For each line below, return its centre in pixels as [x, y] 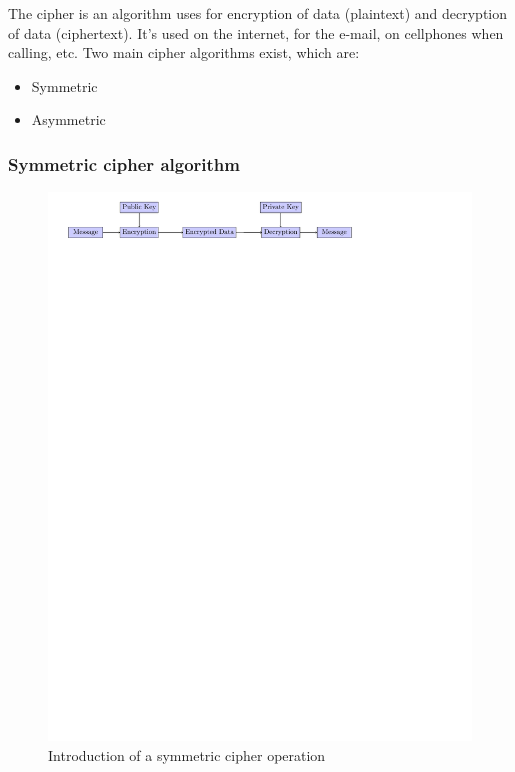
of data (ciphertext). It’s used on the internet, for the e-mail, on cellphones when [256, 32]
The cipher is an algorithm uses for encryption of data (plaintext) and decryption [258, 13]
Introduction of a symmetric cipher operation [187, 754]
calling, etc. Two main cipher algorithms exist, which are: [184, 52]
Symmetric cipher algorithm [124, 163]
